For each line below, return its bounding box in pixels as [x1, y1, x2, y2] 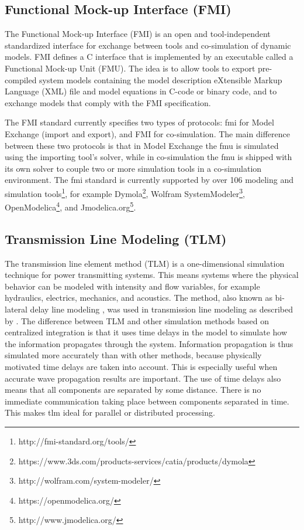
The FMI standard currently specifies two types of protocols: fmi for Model [5, 116, 274, 128]
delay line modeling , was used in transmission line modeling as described [30, 303, 293, 315]
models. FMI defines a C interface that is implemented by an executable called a [5, 50, 293, 63]
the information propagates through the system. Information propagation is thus [5, 337, 293, 349]
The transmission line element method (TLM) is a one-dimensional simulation [5, 257, 285, 269]
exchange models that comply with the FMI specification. [5, 96, 211, 108]
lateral [5, 303, 27, 315]
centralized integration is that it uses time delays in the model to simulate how [5, 326, 288, 338]
